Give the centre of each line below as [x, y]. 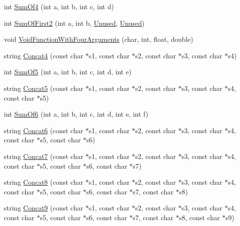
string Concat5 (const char [44, 88]
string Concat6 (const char [44, 130]
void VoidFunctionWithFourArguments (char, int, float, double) [99, 39]
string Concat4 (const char [44, 55]
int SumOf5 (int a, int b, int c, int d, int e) [68, 72]
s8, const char [199, 217]
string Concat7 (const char [44, 156]
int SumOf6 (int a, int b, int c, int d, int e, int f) [76, 114]
